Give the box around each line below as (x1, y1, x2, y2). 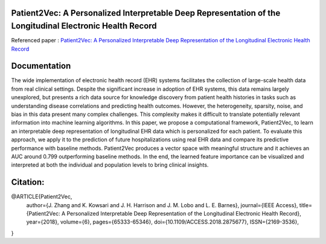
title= (299, 201, 312, 208)
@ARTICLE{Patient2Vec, (11, 193, 72, 201)
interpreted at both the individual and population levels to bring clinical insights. (11, 161, 209, 169)
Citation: (11, 177, 45, 187)
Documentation (11, 61, 71, 71)
